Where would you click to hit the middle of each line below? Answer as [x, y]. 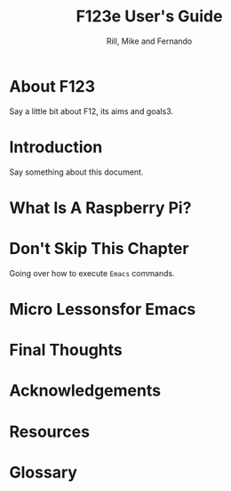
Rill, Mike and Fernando [149, 41]
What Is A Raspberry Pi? [100, 208]
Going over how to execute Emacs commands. [92, 273]
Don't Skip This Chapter [99, 249]
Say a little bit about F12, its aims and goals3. [92, 111]
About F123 [52, 86]
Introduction [56, 147]
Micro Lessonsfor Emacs [103, 309]
